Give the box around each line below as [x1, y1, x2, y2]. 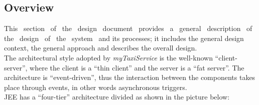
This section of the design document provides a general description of [4, 23, 252, 33]
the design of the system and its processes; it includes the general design [4, 32, 244, 43]
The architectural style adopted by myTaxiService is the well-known [4, 52, 213, 62]
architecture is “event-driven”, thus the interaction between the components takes [4, 72, 255, 82]
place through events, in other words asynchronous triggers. [4, 81, 187, 92]
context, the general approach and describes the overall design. [4, 42, 197, 53]
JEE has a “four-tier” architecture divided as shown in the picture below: [4, 91, 230, 102]
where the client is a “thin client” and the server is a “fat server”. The [30, 62, 244, 72]
